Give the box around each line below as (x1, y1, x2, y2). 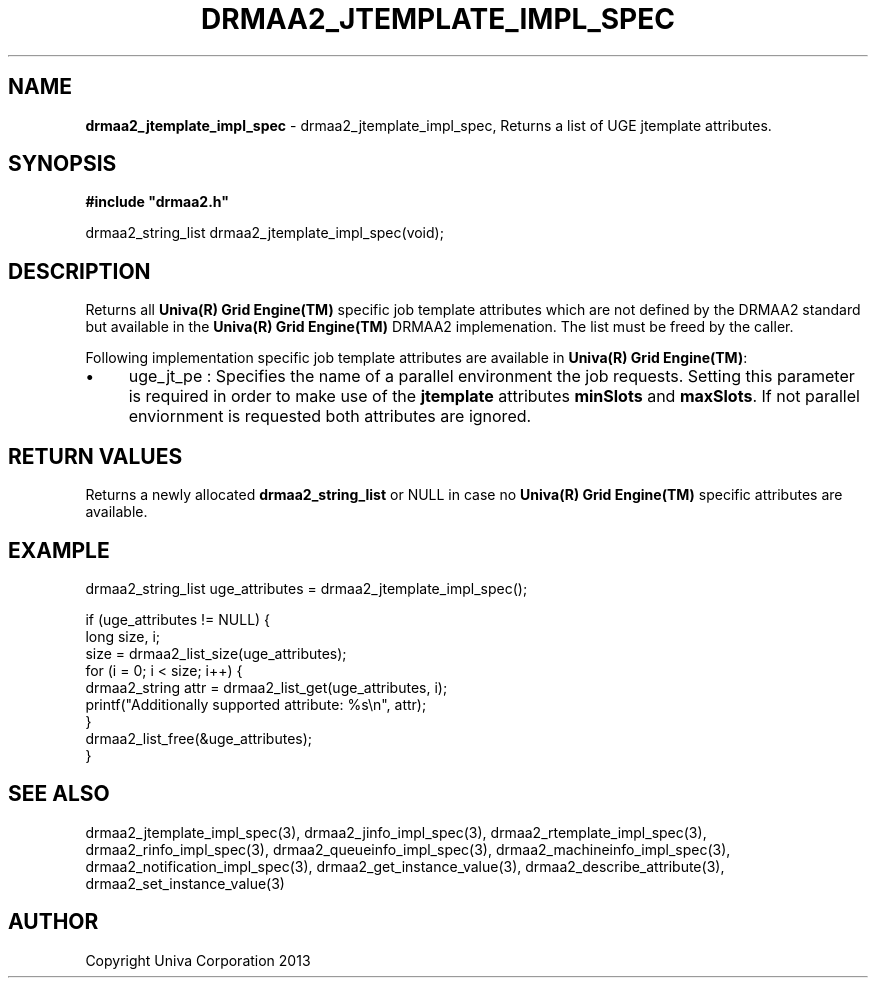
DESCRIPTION (8, 258, 151, 284)
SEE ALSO (8, 781, 110, 807)
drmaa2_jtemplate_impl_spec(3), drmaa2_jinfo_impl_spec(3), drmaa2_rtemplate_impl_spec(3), (85, 823, 707, 841)
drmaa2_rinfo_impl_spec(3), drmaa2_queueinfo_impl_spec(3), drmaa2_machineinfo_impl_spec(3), (85, 840, 731, 858)
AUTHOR (8, 909, 99, 935)
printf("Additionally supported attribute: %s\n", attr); (85, 695, 427, 713)
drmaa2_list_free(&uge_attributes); (85, 729, 313, 747)
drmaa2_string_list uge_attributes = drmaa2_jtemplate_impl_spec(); (85, 579, 528, 597)
